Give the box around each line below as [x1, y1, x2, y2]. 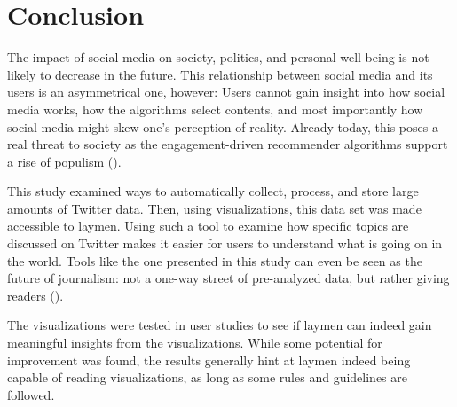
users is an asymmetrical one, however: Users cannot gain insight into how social [7, 82, 445, 101]
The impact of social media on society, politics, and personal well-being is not [7, 48, 429, 67]
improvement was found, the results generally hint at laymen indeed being [7, 350, 411, 369]
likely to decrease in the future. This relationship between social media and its [7, 65, 433, 83]
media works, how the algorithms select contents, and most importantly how [7, 99, 423, 118]
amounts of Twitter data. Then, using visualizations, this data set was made [7, 199, 422, 217]
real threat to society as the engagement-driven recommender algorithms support [7, 135, 448, 153]
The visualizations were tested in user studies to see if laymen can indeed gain [7, 316, 432, 334]
